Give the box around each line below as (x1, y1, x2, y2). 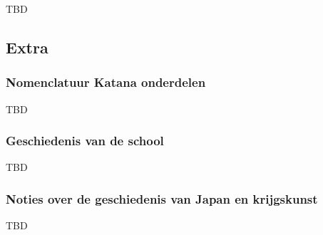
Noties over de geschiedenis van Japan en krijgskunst (6, 189, 318, 207)
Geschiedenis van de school (6, 132, 164, 150)
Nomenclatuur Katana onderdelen (6, 73, 206, 91)
